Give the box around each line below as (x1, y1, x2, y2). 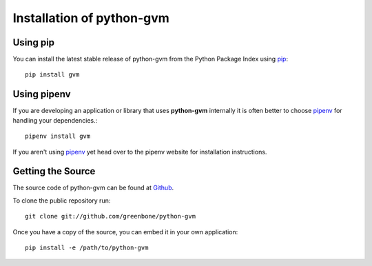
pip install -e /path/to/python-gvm (25, 244, 149, 252)
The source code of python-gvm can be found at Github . (12, 183, 174, 192)
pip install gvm (25, 71, 80, 79)
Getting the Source (12, 165, 96, 177)
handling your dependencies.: (12, 116, 98, 124)
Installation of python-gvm (12, 10, 170, 25)
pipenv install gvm (25, 132, 91, 141)
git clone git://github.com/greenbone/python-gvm (25, 212, 196, 221)
